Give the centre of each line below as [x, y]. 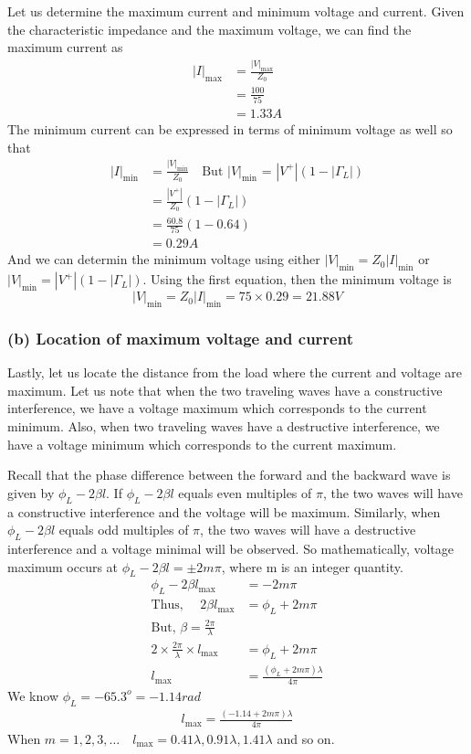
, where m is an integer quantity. [312, 566]
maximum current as [65, 47]
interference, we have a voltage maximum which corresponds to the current [217, 408]
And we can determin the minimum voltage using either [164, 259]
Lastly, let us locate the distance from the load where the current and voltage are [235, 372]
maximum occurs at [63, 566]
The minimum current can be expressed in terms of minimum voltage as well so [230, 129]
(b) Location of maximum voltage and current [180, 338]
